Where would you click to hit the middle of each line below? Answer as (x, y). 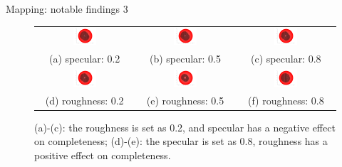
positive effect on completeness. (103, 155)
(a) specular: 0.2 (85, 59)
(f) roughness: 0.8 (286, 100)
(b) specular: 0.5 (185, 59)
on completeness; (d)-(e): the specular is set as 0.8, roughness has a (181, 141)
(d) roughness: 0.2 (84, 100)
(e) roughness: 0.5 (185, 100)
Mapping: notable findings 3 (67, 9)
